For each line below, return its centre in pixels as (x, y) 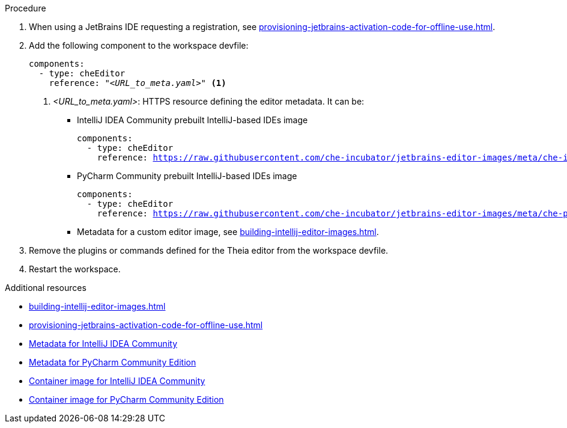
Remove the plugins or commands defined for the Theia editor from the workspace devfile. (209, 250)
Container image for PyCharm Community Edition (126, 399)
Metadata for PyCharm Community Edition (113, 362)
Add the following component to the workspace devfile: (139, 45)
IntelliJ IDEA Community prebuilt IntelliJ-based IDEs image (193, 120)
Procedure (26, 8)
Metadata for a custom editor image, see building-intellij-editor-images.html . (228, 232)
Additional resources (46, 288)
